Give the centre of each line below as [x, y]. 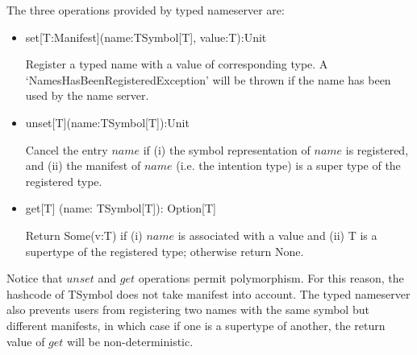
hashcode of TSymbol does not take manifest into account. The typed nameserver [208, 293]
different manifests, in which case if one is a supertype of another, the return [196, 325]
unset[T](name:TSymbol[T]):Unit [107, 122]
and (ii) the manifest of [83, 165]
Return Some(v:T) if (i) [84, 235]
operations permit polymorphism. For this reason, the [271, 278]
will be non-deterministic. [130, 341]
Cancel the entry [67, 149]
